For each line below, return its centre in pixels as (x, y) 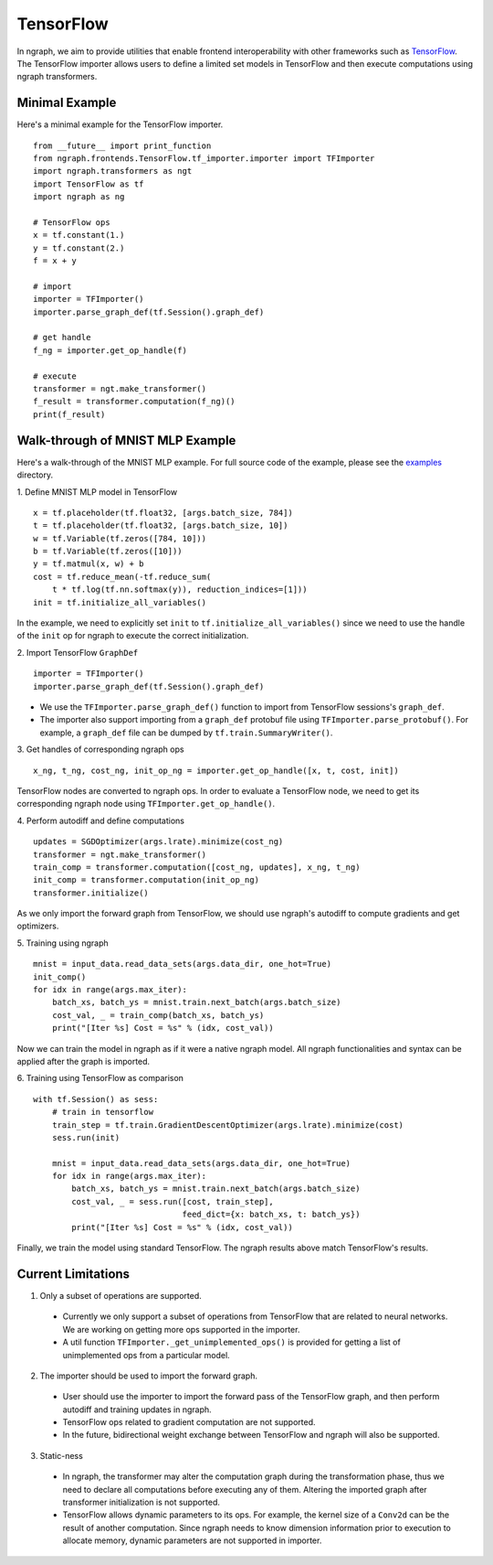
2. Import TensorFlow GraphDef (78, 652)
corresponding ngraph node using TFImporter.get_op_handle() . (146, 804)
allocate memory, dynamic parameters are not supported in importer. (192, 1540)
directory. (35, 475)
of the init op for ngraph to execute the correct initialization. (133, 636)
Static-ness (62, 1455)
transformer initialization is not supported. (142, 1502)
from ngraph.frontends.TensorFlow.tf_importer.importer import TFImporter (204, 159)
